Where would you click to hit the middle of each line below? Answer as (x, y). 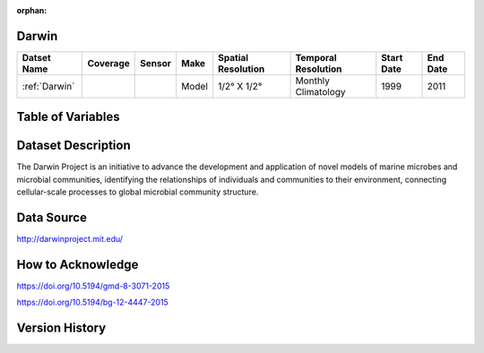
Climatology (320, 91)
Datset (36, 57)
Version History (61, 328)
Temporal (316, 57)
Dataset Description (73, 146)
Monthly (313, 81)
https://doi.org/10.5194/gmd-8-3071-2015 (93, 286)
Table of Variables (68, 117)
